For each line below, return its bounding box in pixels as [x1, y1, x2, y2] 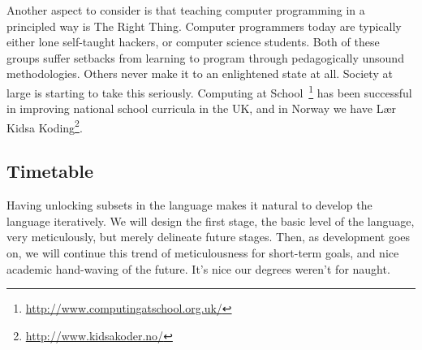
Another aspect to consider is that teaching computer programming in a [6, 2, 365, 18]
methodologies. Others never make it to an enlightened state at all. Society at [6, 65, 393, 82]
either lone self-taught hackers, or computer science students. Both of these [6, 33, 380, 50]
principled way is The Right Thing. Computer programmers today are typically [6, 17, 402, 34]
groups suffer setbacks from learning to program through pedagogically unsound [6, 49, 404, 66]
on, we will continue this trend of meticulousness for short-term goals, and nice [6, 244, 399, 261]
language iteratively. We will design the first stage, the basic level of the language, [6, 212, 415, 229]
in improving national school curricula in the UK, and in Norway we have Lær [6, 100, 396, 117]
